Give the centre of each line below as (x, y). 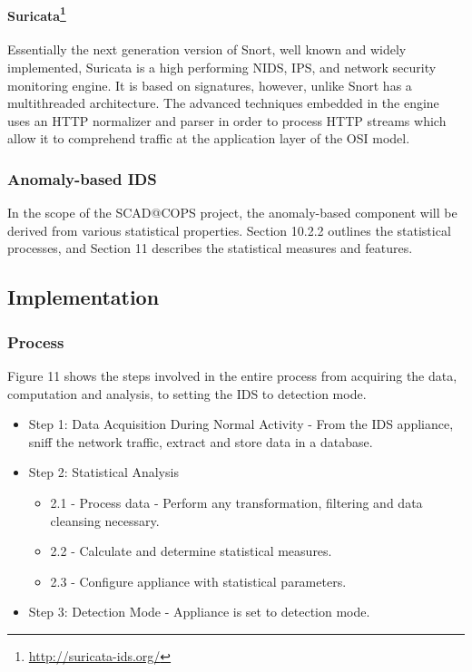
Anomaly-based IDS (82, 178)
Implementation (84, 297)
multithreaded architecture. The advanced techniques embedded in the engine (223, 103)
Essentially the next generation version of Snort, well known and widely (207, 49)
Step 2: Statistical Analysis (103, 472)
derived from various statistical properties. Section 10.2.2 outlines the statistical (229, 230)
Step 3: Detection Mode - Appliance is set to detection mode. (199, 612)
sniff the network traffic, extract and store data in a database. (201, 441)
